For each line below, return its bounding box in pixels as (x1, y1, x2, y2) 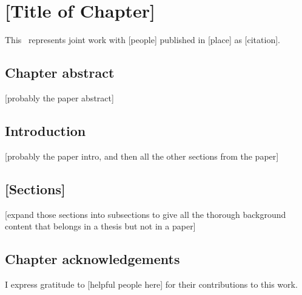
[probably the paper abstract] (5, 91, 114, 104)
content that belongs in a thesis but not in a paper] (5, 220, 196, 232)
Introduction (5, 121, 86, 140)
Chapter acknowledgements (5, 249, 180, 268)
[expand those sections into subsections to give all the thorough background (5, 208, 286, 220)
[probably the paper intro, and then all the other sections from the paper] (5, 149, 279, 162)
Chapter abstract (5, 63, 115, 82)
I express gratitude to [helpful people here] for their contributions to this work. (5, 277, 298, 290)
